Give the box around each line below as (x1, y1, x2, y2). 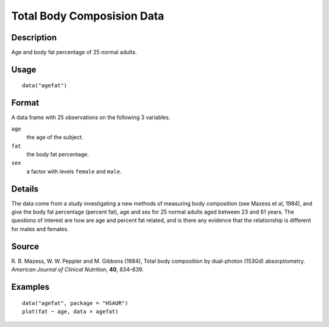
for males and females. (11, 225, 69, 232)
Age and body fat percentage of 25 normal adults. (11, 49, 137, 56)
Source (11, 241, 40, 251)
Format (11, 98, 40, 108)
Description (11, 32, 57, 43)
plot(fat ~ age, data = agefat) (22, 308, 119, 315)
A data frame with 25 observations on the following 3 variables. (11, 113, 171, 121)
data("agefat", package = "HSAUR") (22, 300, 129, 306)
